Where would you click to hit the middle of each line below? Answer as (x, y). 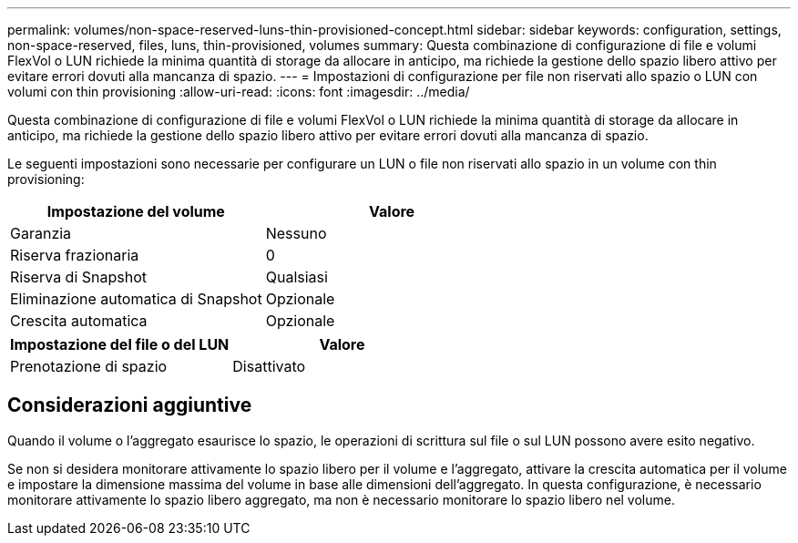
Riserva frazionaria (75, 255)
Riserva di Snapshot (79, 277)
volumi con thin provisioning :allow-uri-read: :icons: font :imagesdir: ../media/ (239, 92)
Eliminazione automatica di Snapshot (136, 299)
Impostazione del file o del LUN (120, 344)
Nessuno (296, 233)
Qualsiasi (297, 277)
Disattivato (269, 366)
